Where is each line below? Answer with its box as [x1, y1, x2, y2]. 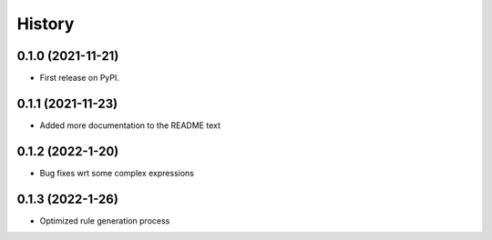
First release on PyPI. [39, 73, 120, 84]
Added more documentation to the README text [39, 119, 221, 131]
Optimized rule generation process [39, 215, 170, 226]
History [16, 14, 75, 34]
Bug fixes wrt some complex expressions [39, 167, 195, 178]
